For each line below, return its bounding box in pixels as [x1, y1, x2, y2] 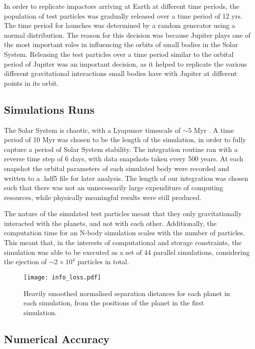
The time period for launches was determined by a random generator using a [4, 20, 235, 30]
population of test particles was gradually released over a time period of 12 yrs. [4, 10, 243, 21]
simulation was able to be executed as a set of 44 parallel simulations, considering [4, 247, 250, 257]
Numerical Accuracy [4, 331, 110, 346]
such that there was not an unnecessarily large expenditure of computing [4, 182, 224, 193]
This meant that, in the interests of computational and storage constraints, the [4, 237, 242, 248]
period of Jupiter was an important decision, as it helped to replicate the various [4, 58, 247, 69]
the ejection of [4, 256, 47, 267]
